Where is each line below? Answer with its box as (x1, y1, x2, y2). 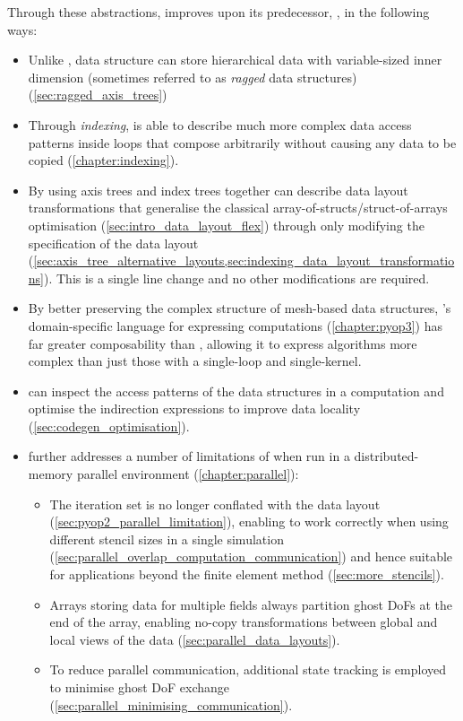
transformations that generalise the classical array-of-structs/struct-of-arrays (28, 198, 448, 217)
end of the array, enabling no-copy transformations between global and (49, 612, 438, 631)
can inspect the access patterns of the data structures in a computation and (28, 381, 444, 400)
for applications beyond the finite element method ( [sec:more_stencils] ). (49, 565, 444, 584)
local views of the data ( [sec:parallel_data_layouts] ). (49, 630, 340, 648)
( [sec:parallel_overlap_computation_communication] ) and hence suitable (49, 547, 453, 566)
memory (28, 465, 73, 483)
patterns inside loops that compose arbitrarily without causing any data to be (28, 133, 457, 152)
